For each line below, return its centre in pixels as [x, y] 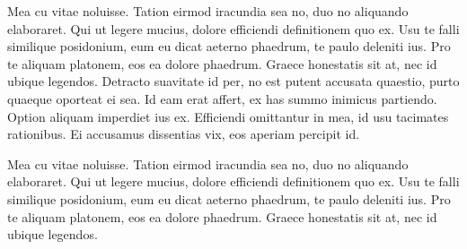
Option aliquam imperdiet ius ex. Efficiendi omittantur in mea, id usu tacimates [228, 116]
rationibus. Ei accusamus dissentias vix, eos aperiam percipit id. [184, 134]
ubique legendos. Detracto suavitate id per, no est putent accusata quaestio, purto [233, 81]
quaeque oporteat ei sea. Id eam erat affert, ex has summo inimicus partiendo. [222, 98]
